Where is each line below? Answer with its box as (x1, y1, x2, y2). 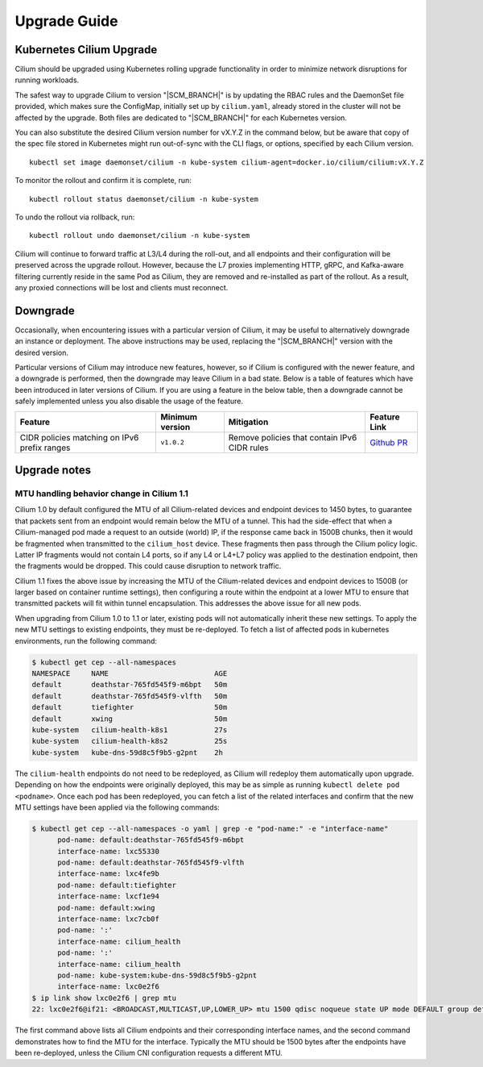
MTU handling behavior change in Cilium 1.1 (14, 488, 189, 499)
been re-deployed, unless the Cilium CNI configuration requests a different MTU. (14, 1048, 283, 1057)
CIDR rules (228, 442, 269, 453)
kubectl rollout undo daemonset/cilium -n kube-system (29, 231, 250, 240)
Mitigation (228, 416, 269, 427)
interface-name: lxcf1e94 (57, 892, 160, 901)
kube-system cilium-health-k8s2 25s (31, 736, 228, 746)
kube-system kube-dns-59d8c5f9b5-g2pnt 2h (31, 748, 223, 757)
